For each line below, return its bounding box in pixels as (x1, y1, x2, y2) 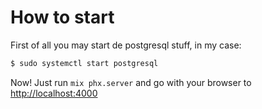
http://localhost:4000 (10, 87, 98, 99)
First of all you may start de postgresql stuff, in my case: (10, 39, 242, 51)
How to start (10, 6, 115, 29)
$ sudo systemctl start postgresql (10, 58, 159, 68)
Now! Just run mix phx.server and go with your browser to (10, 76, 252, 88)
